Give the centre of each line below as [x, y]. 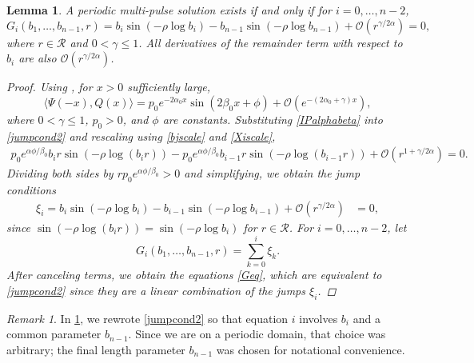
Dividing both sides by [60, 173]
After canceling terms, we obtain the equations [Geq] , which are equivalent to [194, 275]
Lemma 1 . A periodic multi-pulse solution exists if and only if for [169, 10]
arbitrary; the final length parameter [96, 349]
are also [38, 58]
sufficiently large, [169, 87]
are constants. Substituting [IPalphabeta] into [273, 119]
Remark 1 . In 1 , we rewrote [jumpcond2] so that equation [147, 318]
